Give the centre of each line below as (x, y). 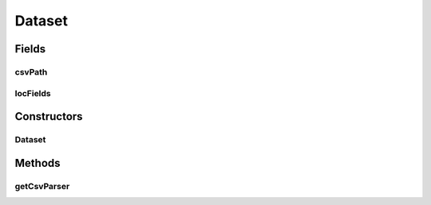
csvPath (31, 72)
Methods (38, 163)
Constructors (49, 116)
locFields (33, 93)
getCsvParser (42, 186)
